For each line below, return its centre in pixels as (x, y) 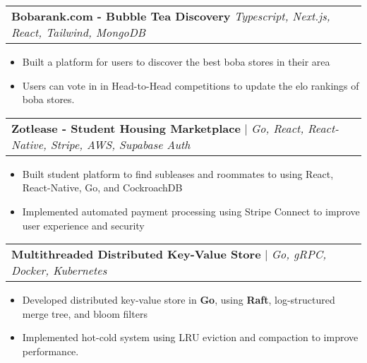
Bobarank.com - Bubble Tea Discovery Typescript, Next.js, (171, 16)
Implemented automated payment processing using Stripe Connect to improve (191, 211)
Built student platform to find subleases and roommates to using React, (178, 173)
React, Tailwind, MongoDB (79, 32)
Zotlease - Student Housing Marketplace (126, 128)
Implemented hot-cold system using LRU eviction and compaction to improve (190, 337)
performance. (50, 351)
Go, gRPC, (299, 254)
